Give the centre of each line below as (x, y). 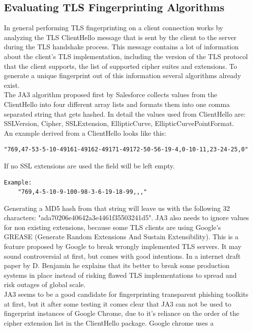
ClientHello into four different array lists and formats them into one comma (117, 104)
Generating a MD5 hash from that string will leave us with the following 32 (117, 208)
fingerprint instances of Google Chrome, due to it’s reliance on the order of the (122, 313)
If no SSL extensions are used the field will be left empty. (89, 165)
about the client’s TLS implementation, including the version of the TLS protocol (126, 56)
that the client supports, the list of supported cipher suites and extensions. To (121, 66)
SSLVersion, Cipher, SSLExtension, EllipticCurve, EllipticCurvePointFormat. (119, 123)
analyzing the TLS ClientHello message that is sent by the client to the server (120, 37)
